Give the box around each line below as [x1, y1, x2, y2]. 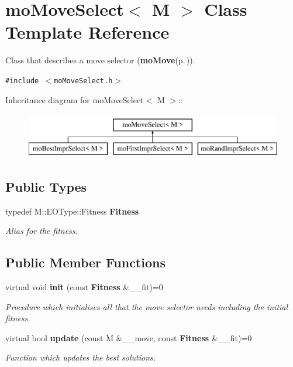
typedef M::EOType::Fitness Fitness [5, 205, 139, 217]
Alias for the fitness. [5, 225, 78, 237]
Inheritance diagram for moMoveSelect [5, 93, 144, 106]
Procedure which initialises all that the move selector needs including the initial [5, 300, 288, 312]
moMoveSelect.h [54, 76, 113, 85]
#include [5, 76, 39, 85]
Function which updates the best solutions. [5, 351, 156, 363]
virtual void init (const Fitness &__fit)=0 [5, 280, 163, 293]
